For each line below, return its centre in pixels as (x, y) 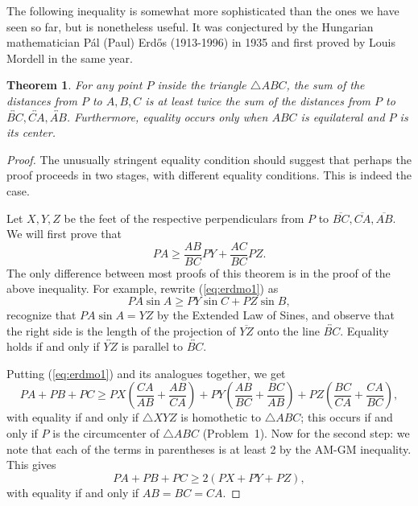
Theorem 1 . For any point (74, 85)
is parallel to (152, 346)
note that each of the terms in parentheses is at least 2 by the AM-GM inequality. (209, 448)
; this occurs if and (347, 417)
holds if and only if (53, 346)
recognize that (41, 314)
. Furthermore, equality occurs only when (167, 116)
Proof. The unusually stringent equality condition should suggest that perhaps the (209, 159)
